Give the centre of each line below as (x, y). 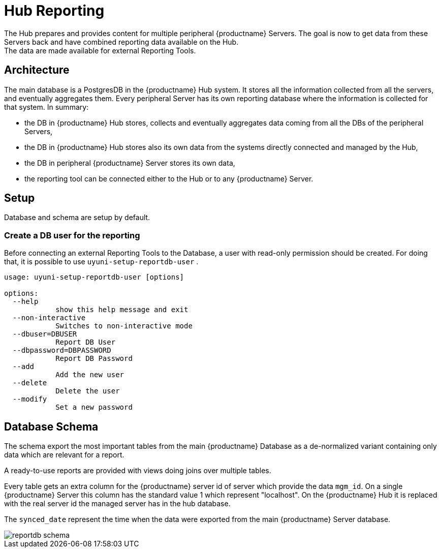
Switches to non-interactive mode (124, 326)
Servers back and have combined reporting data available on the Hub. (121, 42)
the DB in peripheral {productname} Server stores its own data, (130, 163)
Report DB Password (94, 359)
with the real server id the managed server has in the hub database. (117, 504)
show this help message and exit (122, 310)
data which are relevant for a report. (64, 455)
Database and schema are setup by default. (77, 218)
